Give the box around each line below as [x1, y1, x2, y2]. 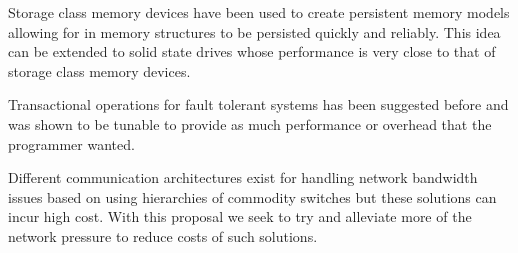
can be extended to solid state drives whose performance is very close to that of [8, 41, 496, 62]
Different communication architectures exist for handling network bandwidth [8, 167, 478, 188]
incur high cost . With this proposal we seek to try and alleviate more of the [8, 206, 472, 227]
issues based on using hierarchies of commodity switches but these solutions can [8, 186, 497, 207]
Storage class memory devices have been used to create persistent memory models [8, 2, 510, 22]
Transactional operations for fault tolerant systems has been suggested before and [8, 94, 509, 115]
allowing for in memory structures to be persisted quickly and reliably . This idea [8, 21, 501, 42]
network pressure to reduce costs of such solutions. [8, 225, 318, 246]
